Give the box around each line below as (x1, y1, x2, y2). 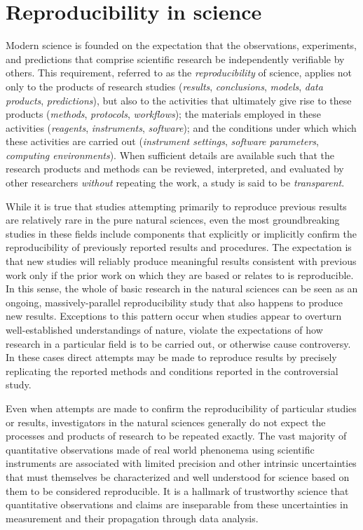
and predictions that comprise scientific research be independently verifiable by (6, 51, 345, 66)
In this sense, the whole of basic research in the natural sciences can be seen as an (6, 281, 358, 296)
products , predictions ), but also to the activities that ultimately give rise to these (6, 93, 352, 107)
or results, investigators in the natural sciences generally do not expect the (6, 414, 326, 429)
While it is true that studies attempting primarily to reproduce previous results (6, 198, 347, 213)
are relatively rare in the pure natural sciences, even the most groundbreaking (6, 212, 340, 227)
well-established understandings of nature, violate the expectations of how (6, 322, 323, 337)
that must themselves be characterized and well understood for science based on (6, 469, 350, 484)
